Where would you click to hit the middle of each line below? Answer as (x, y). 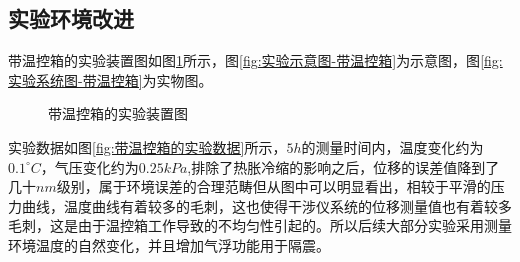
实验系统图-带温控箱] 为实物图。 (110, 79)
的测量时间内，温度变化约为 (392, 146)
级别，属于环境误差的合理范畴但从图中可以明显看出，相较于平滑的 (273, 186)
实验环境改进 (71, 18)
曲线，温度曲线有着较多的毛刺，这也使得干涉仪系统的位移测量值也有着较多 (266, 205)
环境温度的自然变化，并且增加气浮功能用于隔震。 (169, 244)
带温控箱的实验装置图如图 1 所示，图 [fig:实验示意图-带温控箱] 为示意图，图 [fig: (255, 60)
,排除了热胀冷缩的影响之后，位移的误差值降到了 (343, 166)
